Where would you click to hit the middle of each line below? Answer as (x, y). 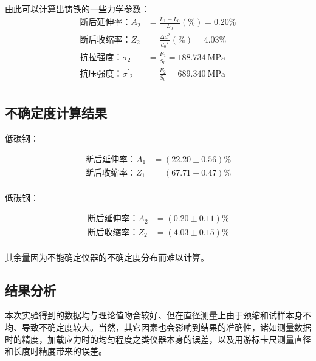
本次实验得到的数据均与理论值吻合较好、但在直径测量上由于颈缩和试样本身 (154, 315)
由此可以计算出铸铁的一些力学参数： (77, 9)
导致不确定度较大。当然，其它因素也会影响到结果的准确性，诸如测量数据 (166, 327)
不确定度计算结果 (56, 113)
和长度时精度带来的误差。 (56, 351)
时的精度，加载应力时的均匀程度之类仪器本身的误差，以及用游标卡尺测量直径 (158, 339)
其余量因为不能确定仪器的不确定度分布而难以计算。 (107, 257)
